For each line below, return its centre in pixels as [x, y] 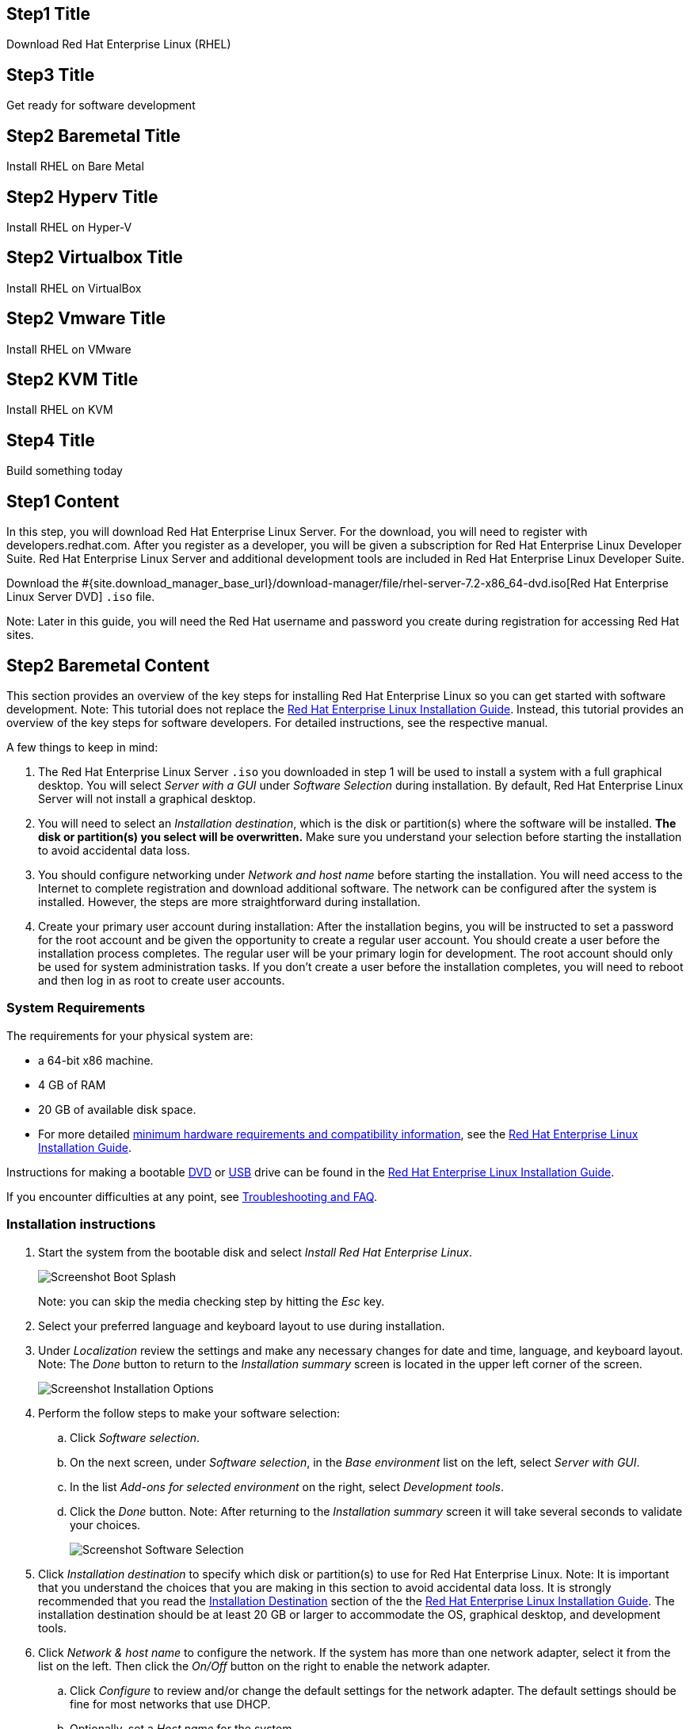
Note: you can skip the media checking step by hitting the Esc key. [212, 1301]
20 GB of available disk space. [117, 1109]
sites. [20, 635]
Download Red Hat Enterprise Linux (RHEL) [119, 44]
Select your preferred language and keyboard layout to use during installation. [242, 1325]
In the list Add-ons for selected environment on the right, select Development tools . [287, 1486]
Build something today [65, 471]
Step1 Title [48, 14]
